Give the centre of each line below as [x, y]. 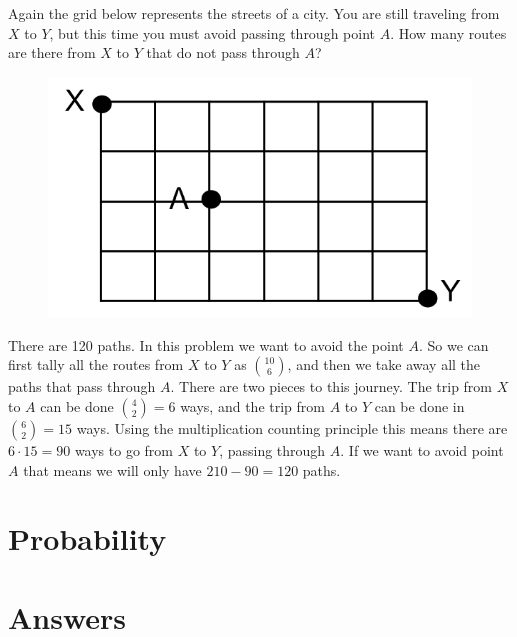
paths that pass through [82, 386]
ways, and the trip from [252, 406]
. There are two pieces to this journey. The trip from [331, 386]
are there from [52, 52]
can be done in [419, 406]
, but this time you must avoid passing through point [212, 32]
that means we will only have [112, 469]
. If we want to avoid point [422, 450]
